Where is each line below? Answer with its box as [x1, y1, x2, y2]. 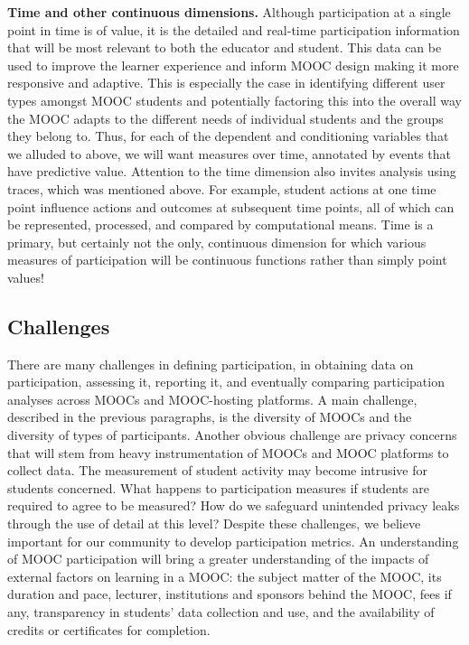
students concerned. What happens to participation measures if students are [7, 478, 429, 497]
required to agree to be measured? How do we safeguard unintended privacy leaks [7, 496, 460, 515]
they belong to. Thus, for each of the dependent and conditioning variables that [7, 126, 449, 145]
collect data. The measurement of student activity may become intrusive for [7, 461, 428, 480]
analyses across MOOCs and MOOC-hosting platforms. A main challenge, [7, 389, 417, 408]
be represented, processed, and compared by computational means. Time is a [7, 215, 434, 234]
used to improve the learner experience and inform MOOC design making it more [7, 55, 459, 74]
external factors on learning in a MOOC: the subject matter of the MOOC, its [7, 566, 442, 585]
